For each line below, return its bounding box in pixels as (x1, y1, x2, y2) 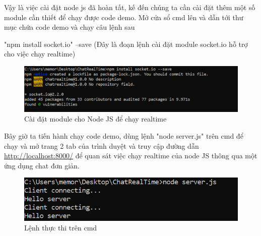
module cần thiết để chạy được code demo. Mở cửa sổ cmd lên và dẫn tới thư (4, 12, 243, 22)
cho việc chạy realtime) (4, 48, 76, 59)
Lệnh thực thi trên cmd (24, 222, 97, 233)
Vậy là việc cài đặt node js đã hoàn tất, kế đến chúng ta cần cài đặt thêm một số (4, 2, 255, 12)
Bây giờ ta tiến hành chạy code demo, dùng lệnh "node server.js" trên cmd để (4, 131, 243, 141)
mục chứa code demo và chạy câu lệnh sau (4, 22, 135, 32)
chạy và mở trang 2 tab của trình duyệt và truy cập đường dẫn (4, 140, 199, 151)
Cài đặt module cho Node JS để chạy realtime (24, 113, 167, 124)
